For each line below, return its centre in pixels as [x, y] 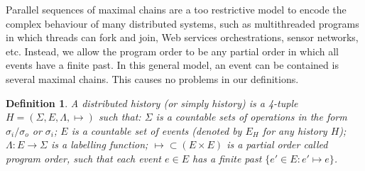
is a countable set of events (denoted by [157, 130]
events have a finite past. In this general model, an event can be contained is [172, 65]
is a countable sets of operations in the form [251, 117]
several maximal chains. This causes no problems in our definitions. [152, 78]
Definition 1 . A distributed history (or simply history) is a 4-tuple [152, 103]
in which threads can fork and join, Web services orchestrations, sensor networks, [182, 37]
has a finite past [227, 158]
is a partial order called [277, 144]
